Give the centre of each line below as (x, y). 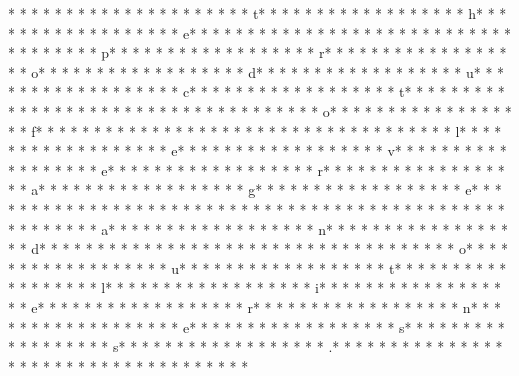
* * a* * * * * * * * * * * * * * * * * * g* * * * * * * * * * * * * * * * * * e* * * (255, 189)
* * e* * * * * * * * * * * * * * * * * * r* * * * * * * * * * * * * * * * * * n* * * (254, 306)
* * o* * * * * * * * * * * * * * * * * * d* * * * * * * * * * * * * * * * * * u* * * (256, 71)
